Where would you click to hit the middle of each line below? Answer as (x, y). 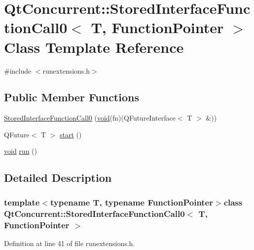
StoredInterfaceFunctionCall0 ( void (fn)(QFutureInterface (90, 118)
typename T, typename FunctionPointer (132, 202)
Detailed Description (58, 178)
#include (18, 70)
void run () (20, 151)
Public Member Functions (72, 97)
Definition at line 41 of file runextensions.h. (70, 243)
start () (71, 134)
